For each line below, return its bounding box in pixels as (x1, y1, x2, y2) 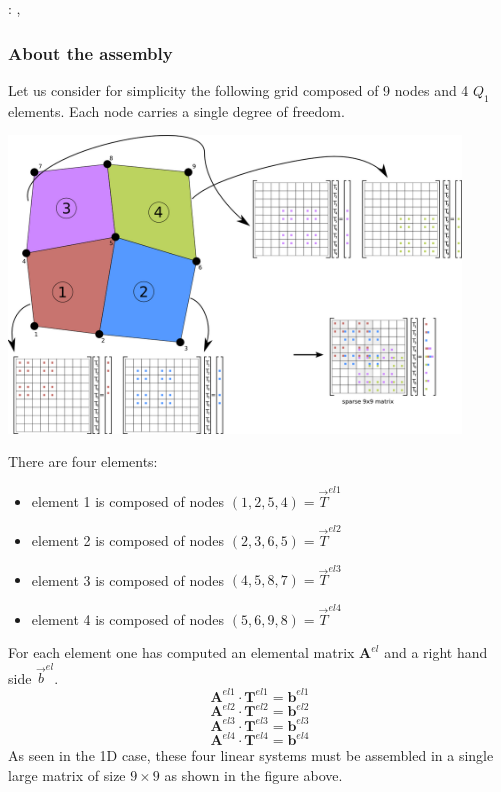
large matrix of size (8, 764, 126, 785)
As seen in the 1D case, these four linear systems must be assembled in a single (8, 745, 494, 766)
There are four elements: (8, 451, 158, 472)
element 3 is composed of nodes (31, 569, 225, 590)
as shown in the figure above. (164, 764, 343, 785)
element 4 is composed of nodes (31, 608, 225, 629)
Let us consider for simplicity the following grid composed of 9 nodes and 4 (8, 79, 469, 100)
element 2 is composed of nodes (31, 529, 225, 550)
